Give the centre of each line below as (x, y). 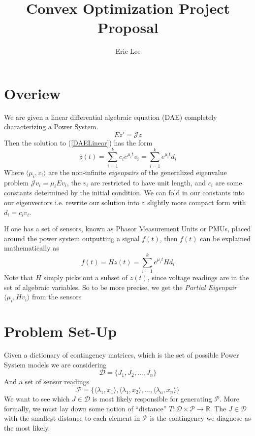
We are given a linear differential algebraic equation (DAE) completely (111, 117)
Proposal (128, 27)
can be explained (225, 238)
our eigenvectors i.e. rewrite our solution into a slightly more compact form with (125, 202)
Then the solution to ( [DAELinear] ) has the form (78, 143)
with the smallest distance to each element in (72, 418)
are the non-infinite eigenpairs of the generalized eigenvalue (138, 172)
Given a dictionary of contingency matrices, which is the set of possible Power (122, 355)
